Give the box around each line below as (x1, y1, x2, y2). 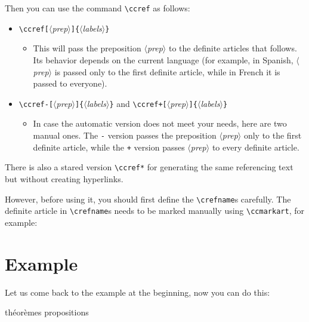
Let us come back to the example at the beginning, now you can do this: (5, 286, 270, 298)
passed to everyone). (33, 77, 107, 90)
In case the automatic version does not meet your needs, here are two (33, 117, 287, 130)
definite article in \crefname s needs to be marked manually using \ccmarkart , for (5, 204, 304, 217)
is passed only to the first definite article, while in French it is (54, 65, 280, 78)
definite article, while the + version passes (33, 140, 185, 153)
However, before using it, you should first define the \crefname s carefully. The (5, 192, 291, 205)
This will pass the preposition (33, 42, 141, 54)
